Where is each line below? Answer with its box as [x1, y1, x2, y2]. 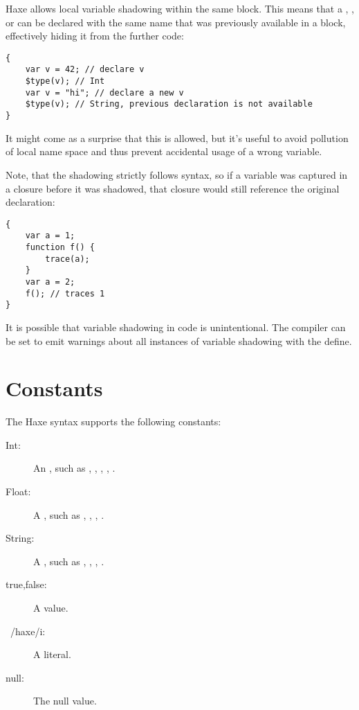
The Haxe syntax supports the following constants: [6, 414, 221, 429]
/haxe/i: [10, 623, 46, 638]
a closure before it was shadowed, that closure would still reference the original [6, 181, 340, 195]
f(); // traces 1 [25, 288, 105, 299]
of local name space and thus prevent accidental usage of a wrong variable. [6, 144, 322, 159]
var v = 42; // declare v [25, 64, 145, 75]
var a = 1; [25, 231, 75, 241]
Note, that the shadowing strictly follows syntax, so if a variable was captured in [6, 167, 348, 181]
